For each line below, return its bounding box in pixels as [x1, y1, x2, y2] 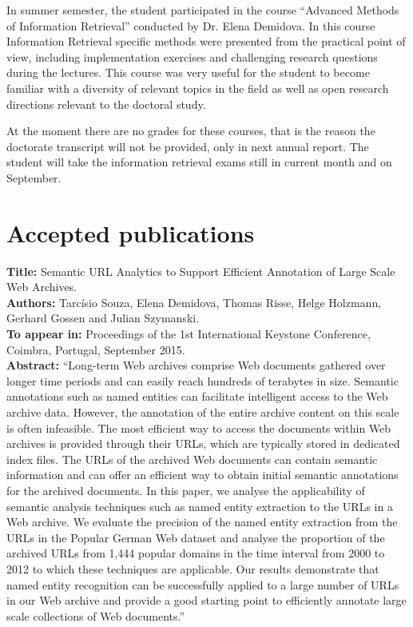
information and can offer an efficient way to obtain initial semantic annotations [6, 466, 399, 483]
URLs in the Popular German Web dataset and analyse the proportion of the [6, 529, 385, 545]
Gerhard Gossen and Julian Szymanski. [6, 310, 200, 326]
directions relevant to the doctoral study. [6, 95, 206, 112]
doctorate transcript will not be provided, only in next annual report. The [6, 138, 369, 154]
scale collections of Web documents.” [6, 607, 185, 624]
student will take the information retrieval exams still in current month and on [6, 154, 392, 170]
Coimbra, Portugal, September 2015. [6, 341, 185, 357]
